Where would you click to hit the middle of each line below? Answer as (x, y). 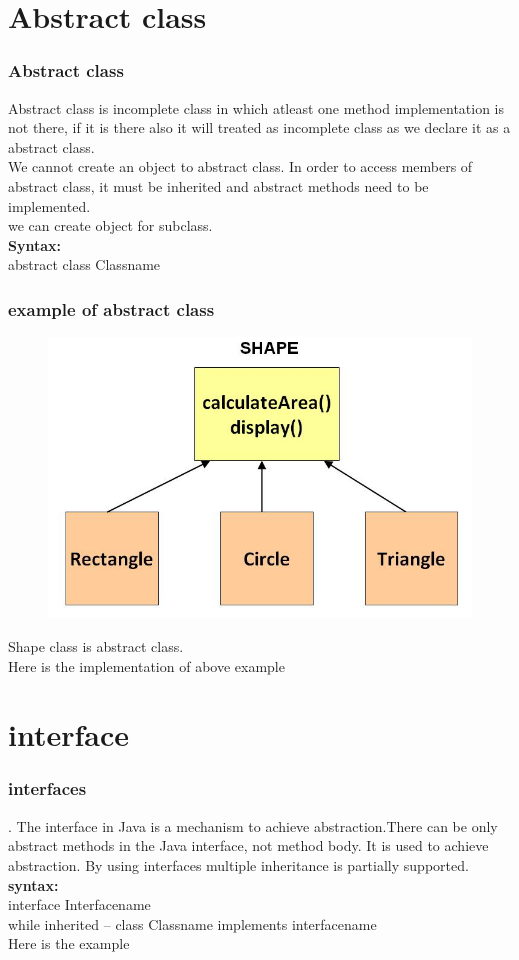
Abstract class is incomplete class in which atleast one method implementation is (256, 107)
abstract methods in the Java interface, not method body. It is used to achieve (248, 845)
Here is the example (69, 943)
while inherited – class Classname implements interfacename (192, 923)
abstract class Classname (84, 264)
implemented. (49, 205)
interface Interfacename (79, 904)
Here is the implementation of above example (146, 665)
